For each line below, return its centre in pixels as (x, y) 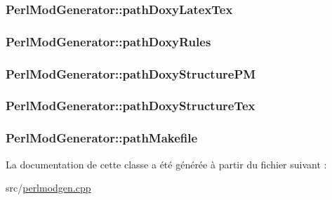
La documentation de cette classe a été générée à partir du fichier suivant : (166, 164)
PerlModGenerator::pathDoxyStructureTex (131, 106)
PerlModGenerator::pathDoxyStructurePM (131, 73)
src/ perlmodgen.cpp (48, 188)
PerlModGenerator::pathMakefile (102, 138)
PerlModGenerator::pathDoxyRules (108, 41)
